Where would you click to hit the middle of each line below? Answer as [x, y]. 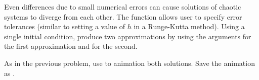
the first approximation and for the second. [71, 46]
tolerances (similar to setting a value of [65, 26]
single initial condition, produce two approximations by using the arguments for [128, 36]
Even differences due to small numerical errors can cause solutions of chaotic [123, 7]
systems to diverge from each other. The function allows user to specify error [123, 16]
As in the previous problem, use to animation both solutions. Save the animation [129, 63]
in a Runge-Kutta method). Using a [189, 26]
